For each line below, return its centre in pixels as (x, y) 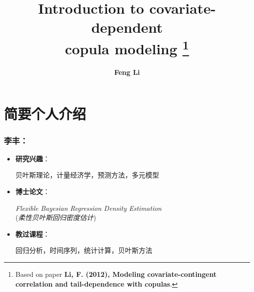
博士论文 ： (32, 191)
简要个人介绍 (45, 114)
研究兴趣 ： (32, 158)
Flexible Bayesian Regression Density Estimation (88, 208)
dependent (127, 27)
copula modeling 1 (127, 47)
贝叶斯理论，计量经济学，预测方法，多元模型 (87, 175)
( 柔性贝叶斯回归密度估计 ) (56, 217)
